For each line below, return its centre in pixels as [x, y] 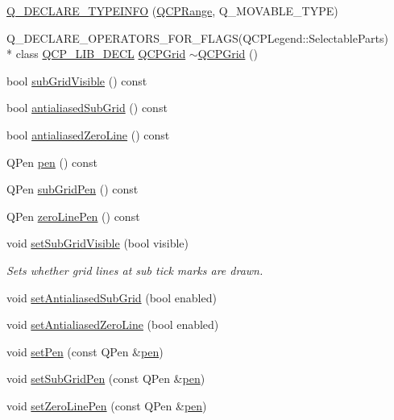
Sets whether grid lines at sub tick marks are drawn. [135, 270]
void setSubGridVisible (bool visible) [97, 243]
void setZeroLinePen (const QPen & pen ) [107, 405]
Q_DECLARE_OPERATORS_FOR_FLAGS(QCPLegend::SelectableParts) [197, 37]
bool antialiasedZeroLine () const [88, 134]
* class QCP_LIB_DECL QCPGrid [96, 54]
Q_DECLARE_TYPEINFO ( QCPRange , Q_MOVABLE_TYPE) [172, 10]
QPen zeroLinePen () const [73, 216]
